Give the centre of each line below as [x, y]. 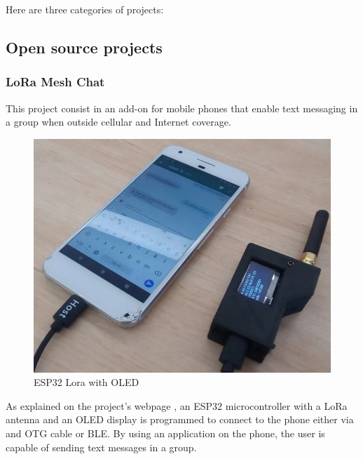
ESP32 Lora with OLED [87, 382]
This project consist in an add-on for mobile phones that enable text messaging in [182, 108]
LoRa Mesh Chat [55, 82]
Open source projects [84, 47]
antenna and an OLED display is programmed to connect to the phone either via [180, 419]
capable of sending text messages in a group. [101, 447]
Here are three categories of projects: [85, 9]
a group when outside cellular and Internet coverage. [118, 122]
